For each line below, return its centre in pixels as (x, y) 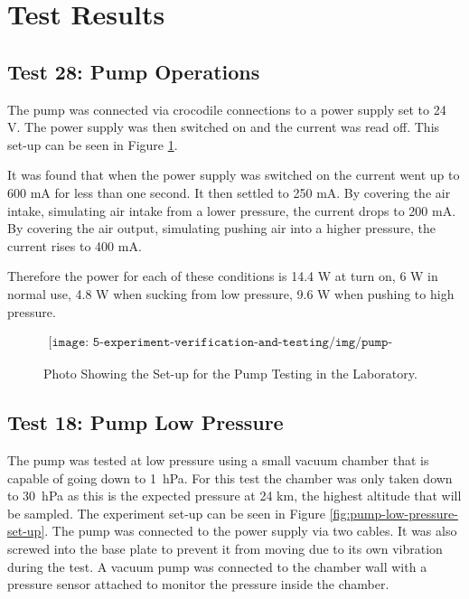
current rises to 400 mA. (75, 245)
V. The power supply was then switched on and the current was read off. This (224, 127)
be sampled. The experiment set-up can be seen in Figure (167, 513)
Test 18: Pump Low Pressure (145, 422)
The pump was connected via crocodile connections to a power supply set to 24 (227, 109)
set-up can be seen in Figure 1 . (93, 144)
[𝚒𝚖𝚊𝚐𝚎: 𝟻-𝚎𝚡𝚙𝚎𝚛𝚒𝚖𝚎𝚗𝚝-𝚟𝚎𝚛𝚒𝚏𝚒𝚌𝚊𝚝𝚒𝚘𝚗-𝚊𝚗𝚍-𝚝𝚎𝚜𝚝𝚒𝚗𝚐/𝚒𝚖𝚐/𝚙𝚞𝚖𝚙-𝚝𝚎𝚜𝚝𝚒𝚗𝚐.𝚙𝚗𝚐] (220, 343)
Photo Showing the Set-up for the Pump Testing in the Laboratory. (230, 374)
